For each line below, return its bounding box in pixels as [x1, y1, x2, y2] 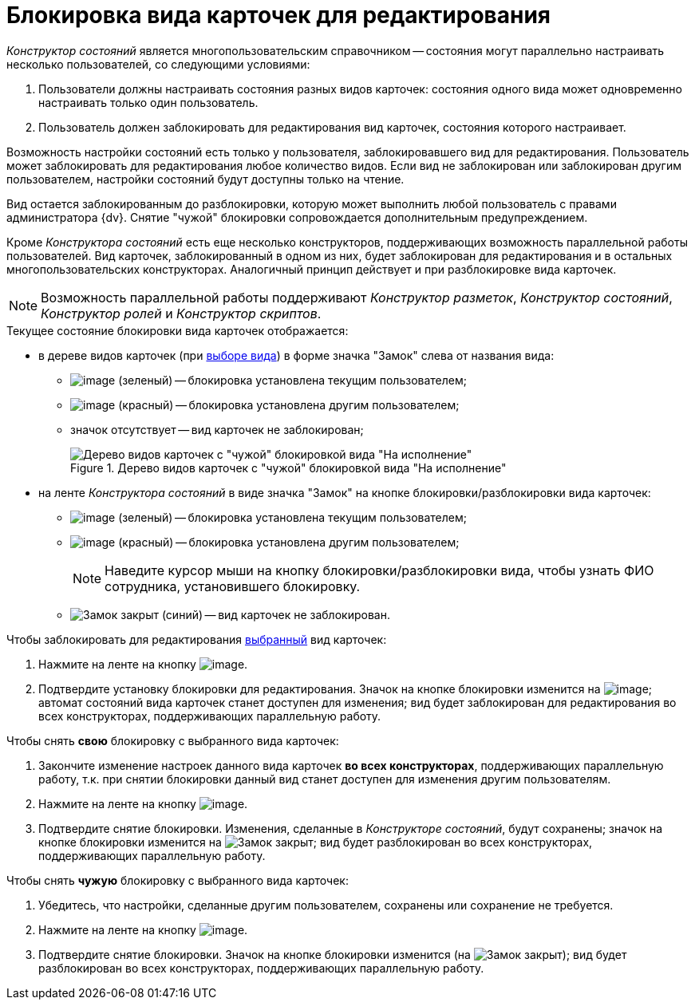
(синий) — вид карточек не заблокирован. [161, 607, 390, 621]
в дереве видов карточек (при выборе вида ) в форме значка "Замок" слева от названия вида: [38, 348, 555, 362]
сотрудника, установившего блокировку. [105, 578, 361, 594]
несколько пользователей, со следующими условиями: [6, 57, 310, 71]
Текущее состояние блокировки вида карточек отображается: [6, 323, 349, 337]
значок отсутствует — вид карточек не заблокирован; [70, 422, 364, 436]
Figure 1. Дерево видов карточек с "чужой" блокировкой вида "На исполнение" [70, 460, 507, 475]
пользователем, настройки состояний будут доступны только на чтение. [6, 172, 405, 186]
